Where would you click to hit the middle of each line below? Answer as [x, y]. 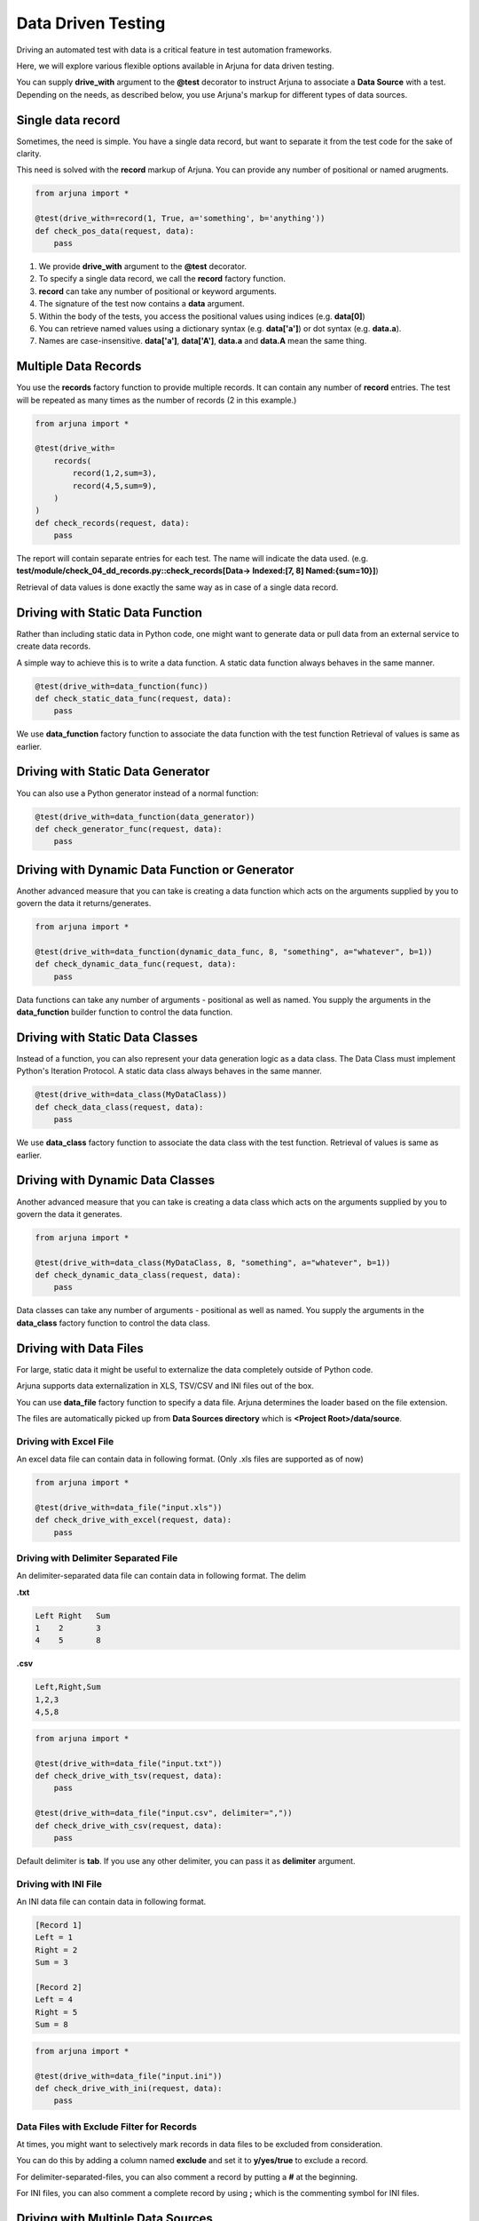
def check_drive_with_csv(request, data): [129, 1825]
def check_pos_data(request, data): [115, 231]
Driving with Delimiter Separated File [97, 1557]
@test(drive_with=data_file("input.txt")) [129, 1763]
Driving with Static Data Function [110, 613]
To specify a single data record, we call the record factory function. [162, 279]
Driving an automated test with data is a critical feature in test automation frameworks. [174, 50]
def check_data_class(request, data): [119, 1107]
